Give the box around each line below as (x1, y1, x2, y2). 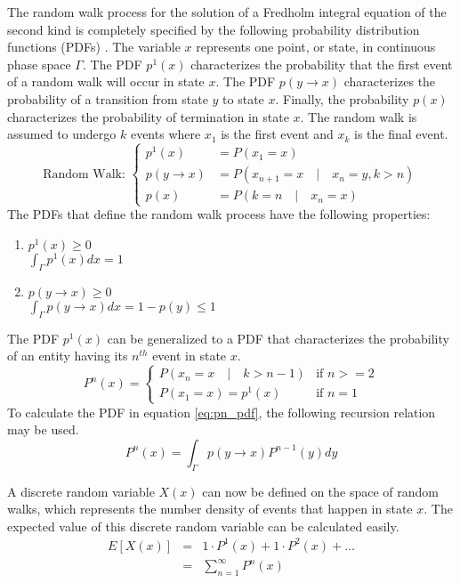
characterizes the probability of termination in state (7, 107, 289, 126)
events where (130, 125, 201, 143)
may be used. (7, 420, 79, 439)
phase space (7, 54, 71, 73)
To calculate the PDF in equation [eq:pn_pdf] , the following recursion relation (7, 402, 436, 421)
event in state (152, 346, 227, 365)
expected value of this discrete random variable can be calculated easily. (7, 516, 399, 535)
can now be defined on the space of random (202, 482, 439, 500)
